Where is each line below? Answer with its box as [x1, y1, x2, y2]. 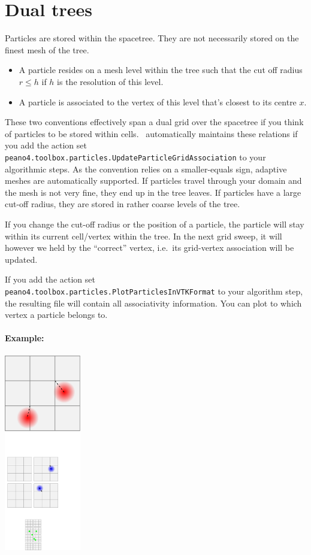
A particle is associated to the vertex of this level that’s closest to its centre [19, 95, 297, 108]
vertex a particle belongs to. [5, 308, 108, 321]
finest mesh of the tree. [5, 43, 89, 56]
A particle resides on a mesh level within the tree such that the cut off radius [19, 63, 303, 76]
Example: [5, 332, 44, 344]
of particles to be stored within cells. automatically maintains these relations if [5, 127, 298, 139]
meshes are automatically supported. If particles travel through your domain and [5, 174, 302, 187]
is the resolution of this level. [57, 75, 164, 87]
